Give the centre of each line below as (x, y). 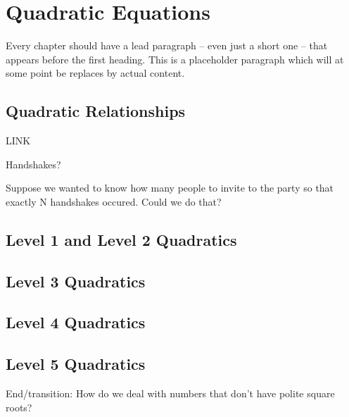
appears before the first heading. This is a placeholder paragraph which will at (175, 59)
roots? (19, 407)
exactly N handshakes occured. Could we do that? (114, 201)
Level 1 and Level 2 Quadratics (121, 239)
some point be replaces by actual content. (95, 73)
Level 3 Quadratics (76, 281)
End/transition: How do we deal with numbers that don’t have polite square (170, 393)
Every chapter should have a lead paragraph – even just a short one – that (167, 45)
